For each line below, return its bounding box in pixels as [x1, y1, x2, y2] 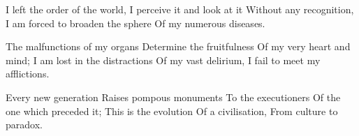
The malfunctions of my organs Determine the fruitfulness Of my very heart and [6, 39, 351, 54]
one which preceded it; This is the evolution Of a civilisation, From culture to [6, 103, 338, 118]
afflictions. [6, 66, 50, 81]
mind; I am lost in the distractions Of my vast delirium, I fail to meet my [6, 52, 321, 67]
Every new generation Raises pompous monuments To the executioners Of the [6, 89, 341, 104]
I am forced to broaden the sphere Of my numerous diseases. [6, 15, 265, 30]
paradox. [6, 117, 43, 132]
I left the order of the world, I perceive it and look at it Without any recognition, [6, 2, 354, 16]
